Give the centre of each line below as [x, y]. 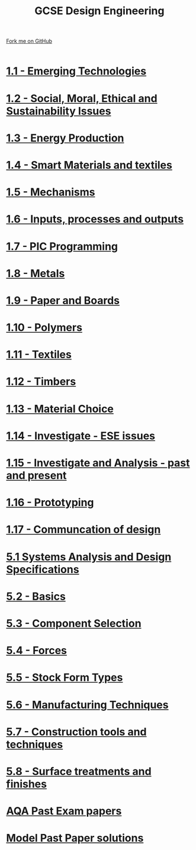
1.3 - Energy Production [65, 138]
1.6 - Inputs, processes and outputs [95, 219]
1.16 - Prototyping [50, 503]
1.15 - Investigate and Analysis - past [98, 463]
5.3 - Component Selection [74, 623]
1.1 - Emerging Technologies [76, 71]
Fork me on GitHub [29, 41]
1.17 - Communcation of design [83, 529]
